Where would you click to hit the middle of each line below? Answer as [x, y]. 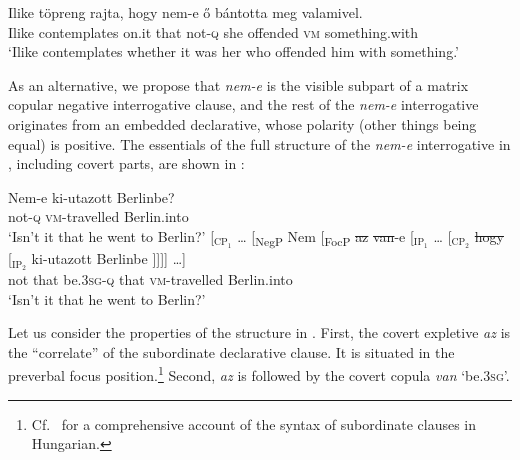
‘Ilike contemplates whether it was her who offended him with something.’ [233, 51]
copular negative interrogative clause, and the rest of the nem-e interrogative [243, 104]
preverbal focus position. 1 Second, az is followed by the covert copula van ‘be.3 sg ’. [259, 373]
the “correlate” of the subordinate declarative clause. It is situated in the [231, 351]
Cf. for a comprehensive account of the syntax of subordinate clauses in [254, 423]
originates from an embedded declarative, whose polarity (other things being [242, 123]
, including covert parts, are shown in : [126, 163]
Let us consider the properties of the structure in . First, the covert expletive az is [259, 332]
